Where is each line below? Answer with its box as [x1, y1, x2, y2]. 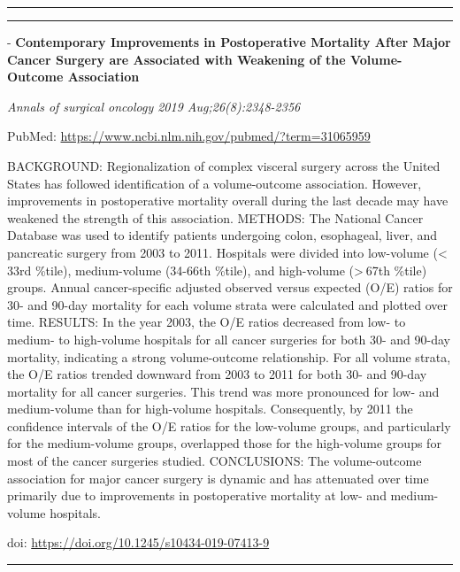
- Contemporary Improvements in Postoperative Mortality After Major [7, 33, 451, 50]
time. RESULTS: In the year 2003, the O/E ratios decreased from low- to [7, 313, 406, 331]
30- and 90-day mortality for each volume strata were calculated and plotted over [7, 295, 448, 313]
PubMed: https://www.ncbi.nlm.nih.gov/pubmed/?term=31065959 [7, 127, 371, 145]
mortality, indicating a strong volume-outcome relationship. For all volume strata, [7, 347, 451, 366]
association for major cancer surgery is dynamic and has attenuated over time [7, 468, 429, 487]
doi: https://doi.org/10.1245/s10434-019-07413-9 [7, 533, 270, 552]
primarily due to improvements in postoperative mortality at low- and [7, 486, 387, 505]
